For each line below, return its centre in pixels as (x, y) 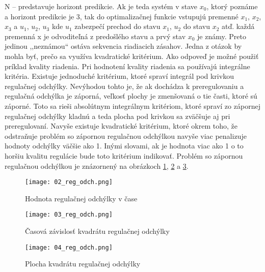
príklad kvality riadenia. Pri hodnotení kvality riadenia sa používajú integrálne (127, 66)
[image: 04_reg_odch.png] (69, 247)
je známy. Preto (222, 36)
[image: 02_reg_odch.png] (69, 182)
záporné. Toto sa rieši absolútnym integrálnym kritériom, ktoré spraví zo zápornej (132, 105)
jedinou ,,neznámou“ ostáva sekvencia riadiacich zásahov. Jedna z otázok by (123, 46)
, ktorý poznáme (232, 6)
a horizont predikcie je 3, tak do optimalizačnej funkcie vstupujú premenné (122, 16)
